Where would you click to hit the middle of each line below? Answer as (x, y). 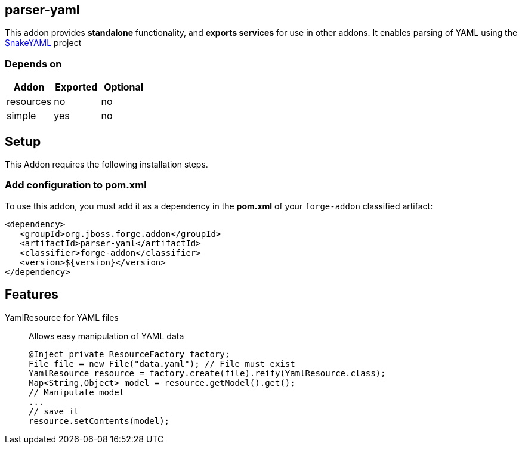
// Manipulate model (77, 392)
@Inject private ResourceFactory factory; (129, 354)
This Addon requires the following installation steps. (106, 165)
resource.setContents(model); (99, 421)
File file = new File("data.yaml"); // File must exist (162, 363)
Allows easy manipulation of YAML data (106, 336)
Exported (76, 87)
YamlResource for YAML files (62, 317)
